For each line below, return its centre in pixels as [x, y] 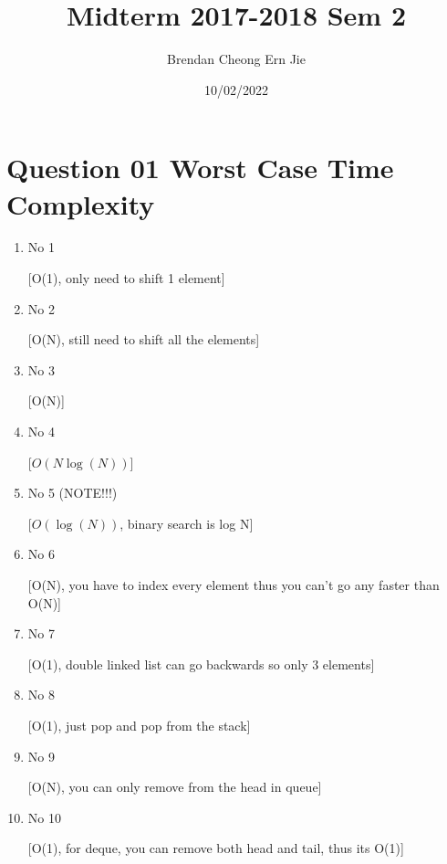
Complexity [81, 203]
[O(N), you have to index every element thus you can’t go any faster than [234, 584]
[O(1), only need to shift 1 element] [126, 278]
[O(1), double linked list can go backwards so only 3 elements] [201, 664]
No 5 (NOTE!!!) [73, 493]
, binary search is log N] [187, 523]
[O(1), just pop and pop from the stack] [139, 725]
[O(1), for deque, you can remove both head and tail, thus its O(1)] [216, 848]
